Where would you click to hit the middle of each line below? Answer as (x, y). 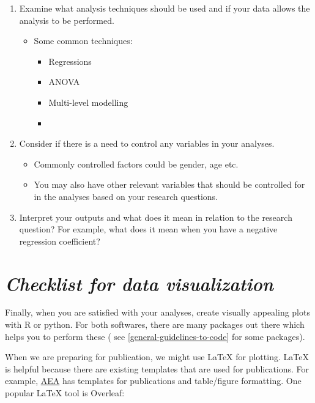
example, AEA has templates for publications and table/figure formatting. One (153, 381)
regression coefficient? (60, 241)
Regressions (70, 61)
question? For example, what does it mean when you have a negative (148, 229)
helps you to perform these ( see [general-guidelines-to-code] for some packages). (155, 336)
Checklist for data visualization (139, 283)
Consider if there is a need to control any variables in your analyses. (147, 143)
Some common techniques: (83, 41)
